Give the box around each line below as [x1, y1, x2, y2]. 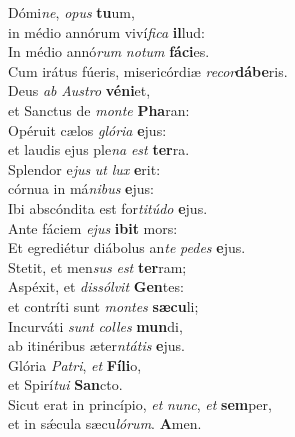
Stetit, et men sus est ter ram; [8, 256, 187, 277]
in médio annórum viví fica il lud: [8, 21, 206, 42]
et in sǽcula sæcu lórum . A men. [8, 413, 202, 434]
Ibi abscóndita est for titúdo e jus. [8, 197, 208, 218]
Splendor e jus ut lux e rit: [8, 158, 161, 179]
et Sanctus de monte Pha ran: [8, 99, 190, 120]
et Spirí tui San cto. [8, 374, 123, 395]
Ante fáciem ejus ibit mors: [8, 217, 178, 238]
